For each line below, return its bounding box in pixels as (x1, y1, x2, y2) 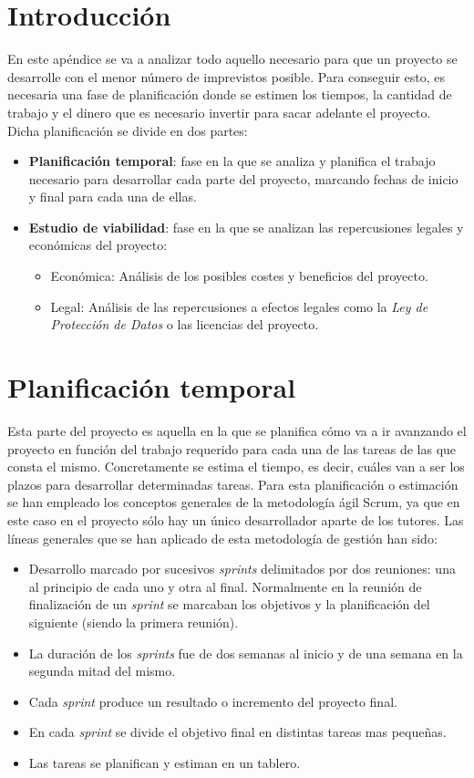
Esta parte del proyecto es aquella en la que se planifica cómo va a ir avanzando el (7, 420, 467, 440)
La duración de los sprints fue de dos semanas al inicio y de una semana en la (28, 643, 463, 662)
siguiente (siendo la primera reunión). (28, 612, 239, 631)
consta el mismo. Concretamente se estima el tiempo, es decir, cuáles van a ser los (7, 457, 465, 476)
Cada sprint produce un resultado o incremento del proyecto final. (28, 691, 397, 711)
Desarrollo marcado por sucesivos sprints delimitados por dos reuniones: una (28, 559, 456, 578)
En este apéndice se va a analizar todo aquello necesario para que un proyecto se (7, 49, 458, 68)
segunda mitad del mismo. (28, 661, 176, 680)
